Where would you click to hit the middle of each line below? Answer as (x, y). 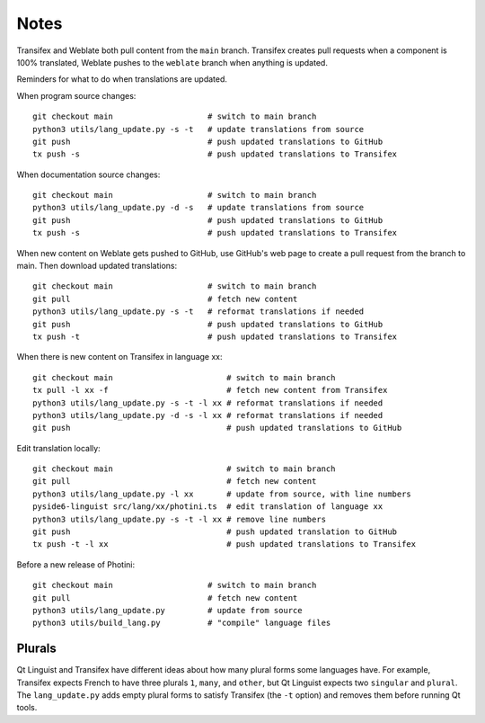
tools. (27, 708)
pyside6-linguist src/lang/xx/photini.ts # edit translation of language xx (208, 507)
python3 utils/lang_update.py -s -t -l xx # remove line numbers (180, 519)
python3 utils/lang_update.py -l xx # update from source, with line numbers (222, 494)
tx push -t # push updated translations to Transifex (215, 336)
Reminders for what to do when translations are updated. (122, 79)
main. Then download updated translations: (97, 266)
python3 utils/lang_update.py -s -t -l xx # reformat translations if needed (208, 403)
